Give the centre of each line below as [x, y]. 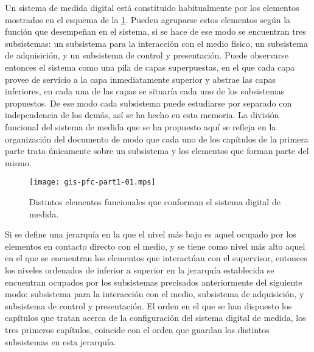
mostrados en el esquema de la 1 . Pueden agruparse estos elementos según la [148, 19]
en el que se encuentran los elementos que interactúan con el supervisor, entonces [156, 258]
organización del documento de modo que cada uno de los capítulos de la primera [157, 139]
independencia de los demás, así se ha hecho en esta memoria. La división [142, 115]
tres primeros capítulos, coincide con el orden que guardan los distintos [137, 329]
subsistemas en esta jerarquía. [61, 341]
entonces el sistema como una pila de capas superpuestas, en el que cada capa [150, 67]
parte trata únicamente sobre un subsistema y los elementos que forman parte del [157, 151]
